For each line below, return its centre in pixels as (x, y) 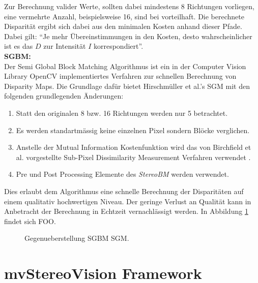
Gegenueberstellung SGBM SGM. (77, 238)
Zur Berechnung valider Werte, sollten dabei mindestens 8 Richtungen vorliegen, (129, 6)
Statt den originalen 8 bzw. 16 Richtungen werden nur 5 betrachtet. (122, 113)
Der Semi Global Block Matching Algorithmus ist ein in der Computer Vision (125, 66)
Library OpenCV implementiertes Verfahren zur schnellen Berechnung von (120, 76)
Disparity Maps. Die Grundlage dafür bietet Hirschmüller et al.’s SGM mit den (127, 86)
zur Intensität (65, 46)
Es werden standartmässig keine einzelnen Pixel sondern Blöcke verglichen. (133, 130)
